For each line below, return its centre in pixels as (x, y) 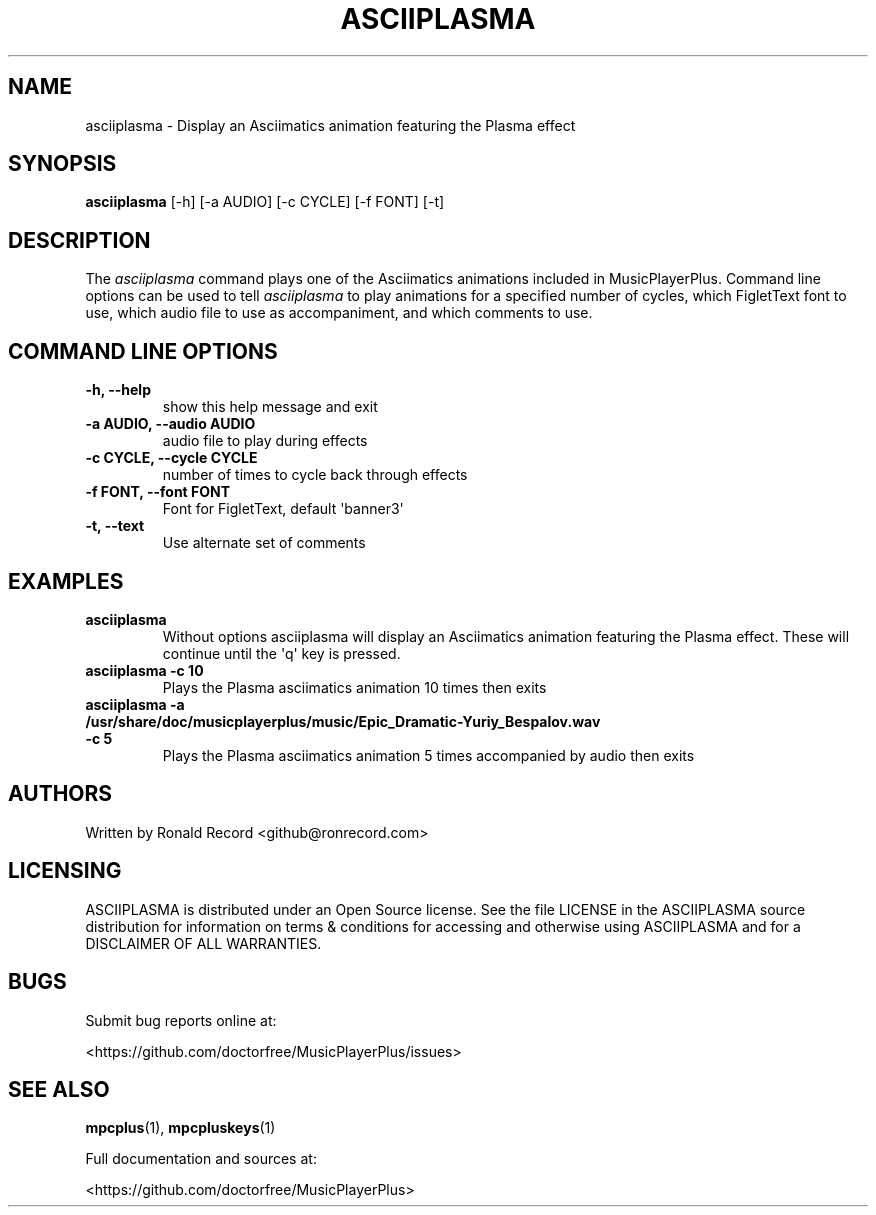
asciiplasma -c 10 (144, 670)
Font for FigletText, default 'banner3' (283, 509)
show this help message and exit (270, 407)
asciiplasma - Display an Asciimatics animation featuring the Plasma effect (330, 125)
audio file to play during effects (265, 441)
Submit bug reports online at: (181, 1020)
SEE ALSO (59, 1089)
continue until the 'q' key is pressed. (281, 653)
